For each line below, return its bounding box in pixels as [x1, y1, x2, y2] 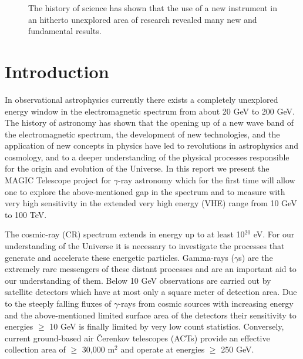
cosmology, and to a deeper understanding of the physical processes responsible [5, 150, 289, 163]
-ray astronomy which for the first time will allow [118, 174, 295, 186]
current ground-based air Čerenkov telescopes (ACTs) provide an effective [5, 331, 270, 344]
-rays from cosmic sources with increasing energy [118, 297, 294, 309]
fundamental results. [28, 25, 102, 37]
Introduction [5, 59, 109, 83]
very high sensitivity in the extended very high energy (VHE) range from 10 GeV [5, 197, 297, 209]
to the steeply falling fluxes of [5, 297, 112, 309]
